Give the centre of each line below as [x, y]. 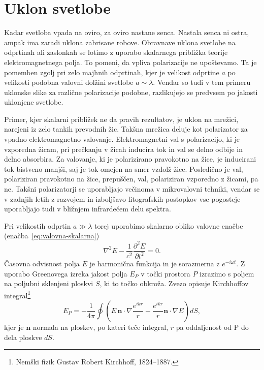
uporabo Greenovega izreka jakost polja [66, 273]
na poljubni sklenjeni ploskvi [49, 283]
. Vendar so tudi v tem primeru [202, 82]
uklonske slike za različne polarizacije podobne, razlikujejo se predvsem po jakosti [131, 92]
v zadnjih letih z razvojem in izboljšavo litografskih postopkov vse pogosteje [122, 198]
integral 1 [18, 294]
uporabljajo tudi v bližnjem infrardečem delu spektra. [88, 209]
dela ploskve [23, 337]
